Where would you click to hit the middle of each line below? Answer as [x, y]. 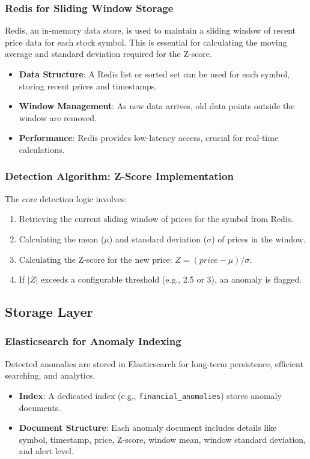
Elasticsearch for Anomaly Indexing [93, 341]
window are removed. [58, 117]
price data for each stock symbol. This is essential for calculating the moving [146, 42]
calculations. [42, 149]
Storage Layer [49, 312]
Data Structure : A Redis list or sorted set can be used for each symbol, [154, 74]
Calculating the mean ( [62, 238]
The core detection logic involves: [66, 198]
